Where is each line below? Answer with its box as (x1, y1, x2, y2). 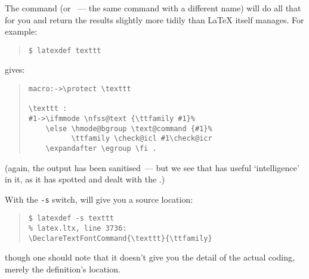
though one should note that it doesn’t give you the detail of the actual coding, (5, 251, 295, 263)
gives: (5, 63, 25, 76)
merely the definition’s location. (5, 263, 120, 275)
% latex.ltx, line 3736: (28, 224, 127, 233)
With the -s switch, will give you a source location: (5, 193, 193, 205)
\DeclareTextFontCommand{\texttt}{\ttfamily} (28, 234, 212, 243)
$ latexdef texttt (28, 46, 101, 55)
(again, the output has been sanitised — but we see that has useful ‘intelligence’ (5, 161, 299, 173)
